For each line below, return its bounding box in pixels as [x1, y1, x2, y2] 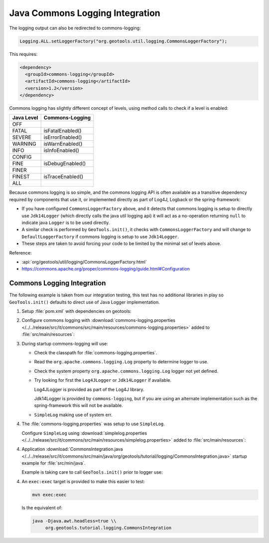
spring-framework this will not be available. [34, 402, 123, 409]
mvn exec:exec [32, 492, 67, 498]
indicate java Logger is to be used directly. [21, 220, 110, 226]
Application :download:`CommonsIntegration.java [21, 446, 123, 452]
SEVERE [12, 134, 32, 141]
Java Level [12, 114, 38, 121]
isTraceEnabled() [43, 173, 84, 180]
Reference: [9, 250, 32, 256]
